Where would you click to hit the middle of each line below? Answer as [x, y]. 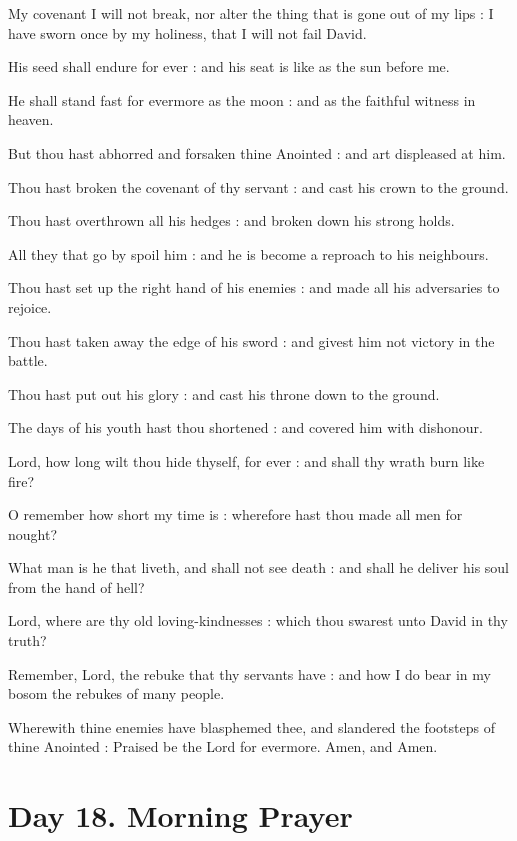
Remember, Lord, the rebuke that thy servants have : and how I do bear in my [249, 673]
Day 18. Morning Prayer [180, 815]
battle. [28, 360]
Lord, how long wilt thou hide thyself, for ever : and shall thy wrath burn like [246, 460]
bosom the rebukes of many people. [116, 693]
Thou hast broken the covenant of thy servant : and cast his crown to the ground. [258, 186]
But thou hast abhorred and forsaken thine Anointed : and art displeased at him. [257, 152]
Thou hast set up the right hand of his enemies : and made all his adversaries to [254, 287]
